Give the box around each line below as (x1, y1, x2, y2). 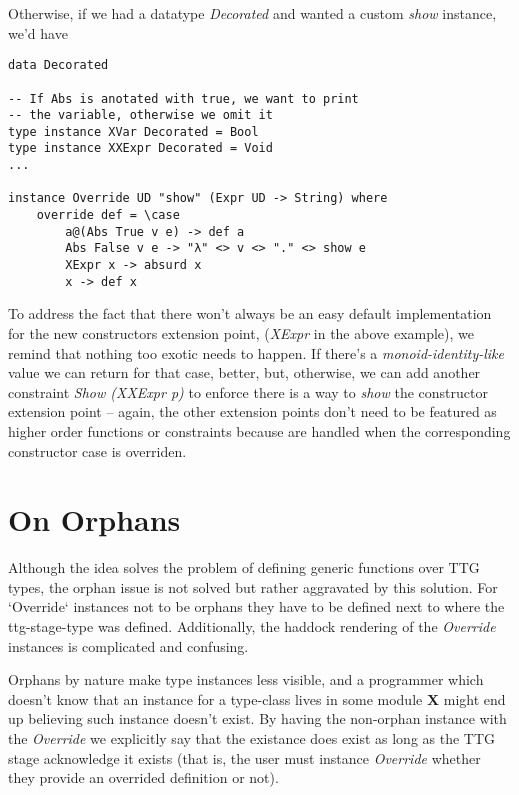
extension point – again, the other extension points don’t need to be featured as (8, 401, 497, 422)
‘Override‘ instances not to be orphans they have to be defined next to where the (8, 596, 505, 617)
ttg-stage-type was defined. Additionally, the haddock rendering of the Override (8, 616, 496, 637)
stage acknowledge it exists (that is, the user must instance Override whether (8, 747, 481, 768)
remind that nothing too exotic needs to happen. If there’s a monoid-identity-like (8, 342, 504, 363)
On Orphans (8, 499, 181, 540)
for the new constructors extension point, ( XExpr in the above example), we (8, 322, 475, 343)
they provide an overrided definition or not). (8, 767, 279, 788)
